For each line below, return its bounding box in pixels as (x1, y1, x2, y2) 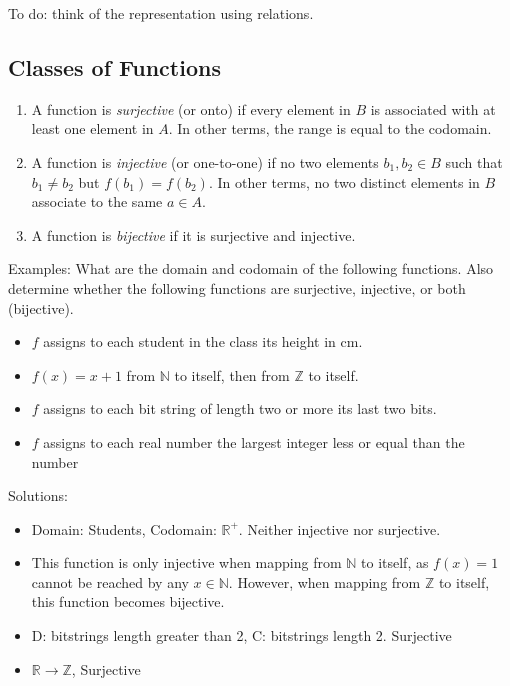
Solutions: (8, 485, 68, 506)
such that (445, 151, 503, 172)
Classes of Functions (8, 51, 221, 82)
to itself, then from (174, 364, 290, 385)
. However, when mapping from (228, 571, 421, 592)
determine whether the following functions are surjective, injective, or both (8, 277, 466, 298)
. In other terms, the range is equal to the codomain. (168, 118, 492, 139)
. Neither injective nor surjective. (238, 518, 441, 539)
